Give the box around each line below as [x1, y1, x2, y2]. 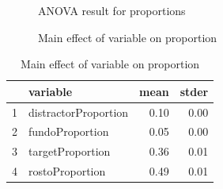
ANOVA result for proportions [38, 2, 186, 18]
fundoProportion [28, 123, 109, 140]
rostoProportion [28, 163, 106, 179]
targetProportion [28, 143, 111, 160]
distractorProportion [28, 103, 129, 120]
